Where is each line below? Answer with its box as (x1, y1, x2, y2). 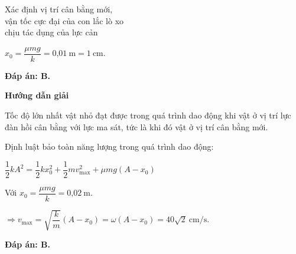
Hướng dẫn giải (5, 89, 69, 101)
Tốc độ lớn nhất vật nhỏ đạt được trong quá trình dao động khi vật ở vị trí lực (5, 109, 291, 121)
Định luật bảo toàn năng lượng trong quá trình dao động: (5, 140, 214, 153)
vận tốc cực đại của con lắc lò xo (5, 14, 124, 27)
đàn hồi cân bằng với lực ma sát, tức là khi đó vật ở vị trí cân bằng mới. (5, 120, 268, 133)
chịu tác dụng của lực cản (5, 26, 98, 38)
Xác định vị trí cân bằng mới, (5, 3, 113, 15)
